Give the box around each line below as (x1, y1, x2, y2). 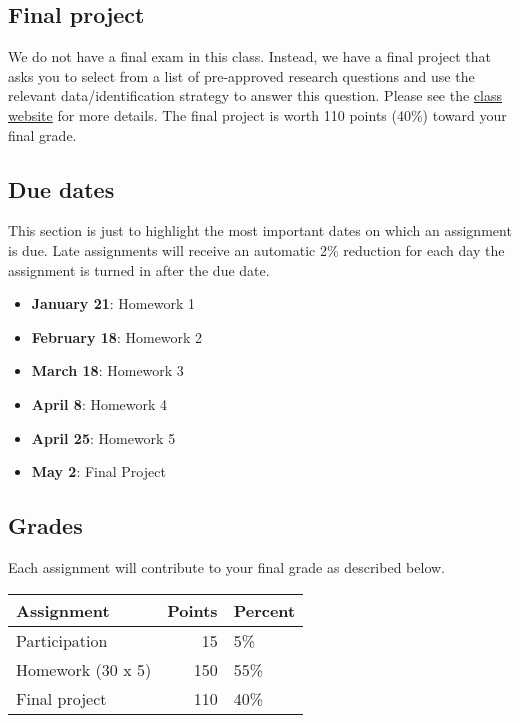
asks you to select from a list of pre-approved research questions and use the (8, 65, 475, 86)
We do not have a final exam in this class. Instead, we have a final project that (8, 46, 491, 67)
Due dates (8, 173, 115, 204)
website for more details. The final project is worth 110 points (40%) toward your (8, 104, 507, 125)
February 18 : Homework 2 (31, 326, 203, 347)
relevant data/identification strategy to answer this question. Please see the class (8, 85, 502, 106)
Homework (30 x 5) (16, 657, 152, 681)
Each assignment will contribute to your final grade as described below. (8, 556, 445, 577)
